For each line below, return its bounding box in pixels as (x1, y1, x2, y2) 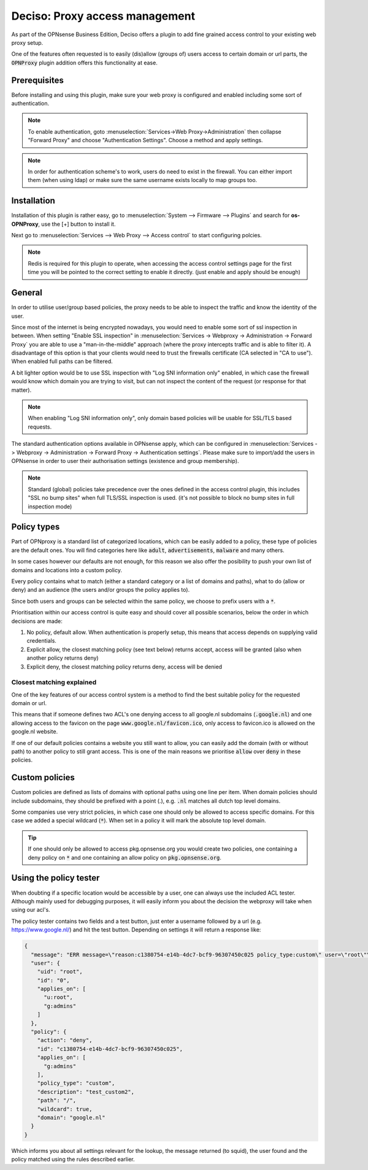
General (11, 288, 43, 298)
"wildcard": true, (37, 1106, 93, 1112)
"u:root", (44, 994, 74, 1001)
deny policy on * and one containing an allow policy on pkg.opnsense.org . (28, 854, 222, 861)
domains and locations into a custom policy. (11, 566, 123, 573)
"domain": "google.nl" (37, 1114, 105, 1121)
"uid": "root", (37, 968, 83, 975)
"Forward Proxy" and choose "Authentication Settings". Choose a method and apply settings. (28, 137, 263, 144)
